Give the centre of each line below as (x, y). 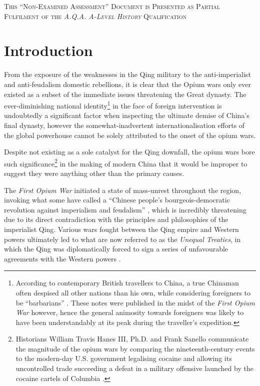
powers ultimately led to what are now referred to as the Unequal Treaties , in (122, 239)
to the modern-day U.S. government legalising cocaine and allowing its (124, 358)
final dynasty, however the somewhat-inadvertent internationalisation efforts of (124, 125)
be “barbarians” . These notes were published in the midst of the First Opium (135, 302)
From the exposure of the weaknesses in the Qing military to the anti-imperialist (127, 74)
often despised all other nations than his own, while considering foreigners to (133, 292)
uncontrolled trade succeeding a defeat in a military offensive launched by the (134, 368)
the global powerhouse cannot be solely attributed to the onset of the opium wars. (130, 135)
